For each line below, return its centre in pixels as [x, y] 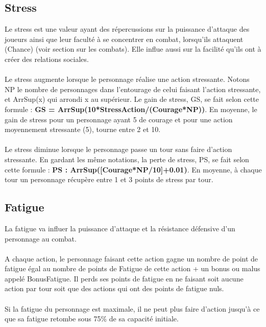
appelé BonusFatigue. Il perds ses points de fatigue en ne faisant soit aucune [124, 278]
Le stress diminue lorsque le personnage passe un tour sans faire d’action [118, 149]
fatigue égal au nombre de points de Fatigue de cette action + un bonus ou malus [132, 268]
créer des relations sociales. [47, 59]
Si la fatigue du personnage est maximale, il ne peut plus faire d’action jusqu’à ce [132, 308]
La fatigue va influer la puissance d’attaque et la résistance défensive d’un [120, 228]
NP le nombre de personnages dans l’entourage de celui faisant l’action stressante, [133, 89]
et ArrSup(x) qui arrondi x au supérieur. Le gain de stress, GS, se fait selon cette [132, 99]
